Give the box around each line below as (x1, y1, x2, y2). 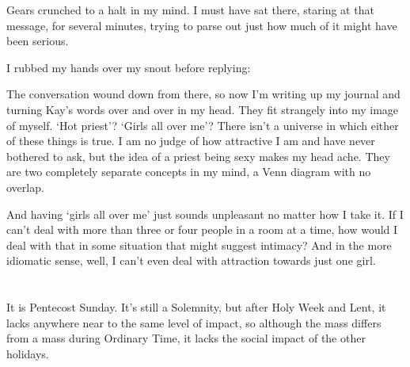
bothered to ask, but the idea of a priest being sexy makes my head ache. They (6, 147, 390, 164)
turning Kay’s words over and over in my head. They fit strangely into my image (6, 101, 399, 117)
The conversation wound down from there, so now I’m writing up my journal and (6, 86, 401, 102)
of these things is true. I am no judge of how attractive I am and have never (6, 132, 375, 149)
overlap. (6, 178, 44, 195)
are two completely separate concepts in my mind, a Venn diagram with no (6, 163, 371, 180)
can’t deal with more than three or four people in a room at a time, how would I (6, 221, 398, 238)
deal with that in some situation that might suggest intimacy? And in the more (6, 236, 392, 253)
